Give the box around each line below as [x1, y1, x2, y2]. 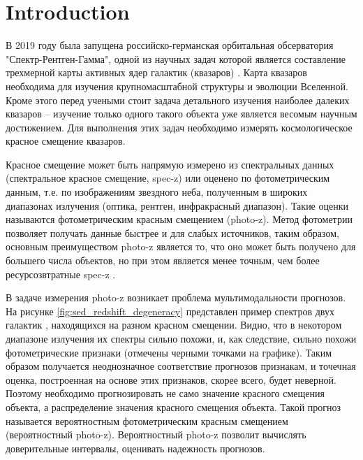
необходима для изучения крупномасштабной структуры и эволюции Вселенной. [6, 78, 348, 93]
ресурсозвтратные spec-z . [6, 266, 116, 281]
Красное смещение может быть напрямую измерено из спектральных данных [6, 157, 334, 171]
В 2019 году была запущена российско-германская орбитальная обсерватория [6, 38, 334, 52]
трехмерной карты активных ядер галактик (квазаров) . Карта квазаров [6, 65, 307, 80]
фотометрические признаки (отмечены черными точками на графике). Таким [6, 345, 332, 359]
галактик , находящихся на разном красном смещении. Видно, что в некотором [6, 317, 342, 332]
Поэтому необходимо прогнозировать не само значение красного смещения [6, 386, 325, 401]
